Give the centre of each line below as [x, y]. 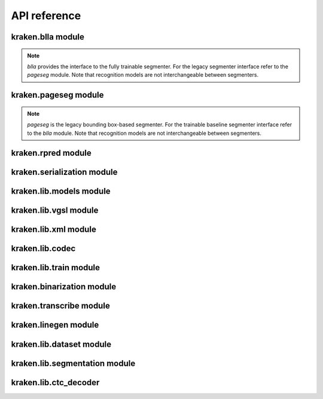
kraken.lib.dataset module [61, 344]
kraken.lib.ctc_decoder [55, 383]
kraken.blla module [48, 37]
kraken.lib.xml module [54, 230]
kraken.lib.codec [43, 249]
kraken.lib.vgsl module [55, 211]
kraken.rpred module [51, 153]
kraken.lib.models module [61, 191]
